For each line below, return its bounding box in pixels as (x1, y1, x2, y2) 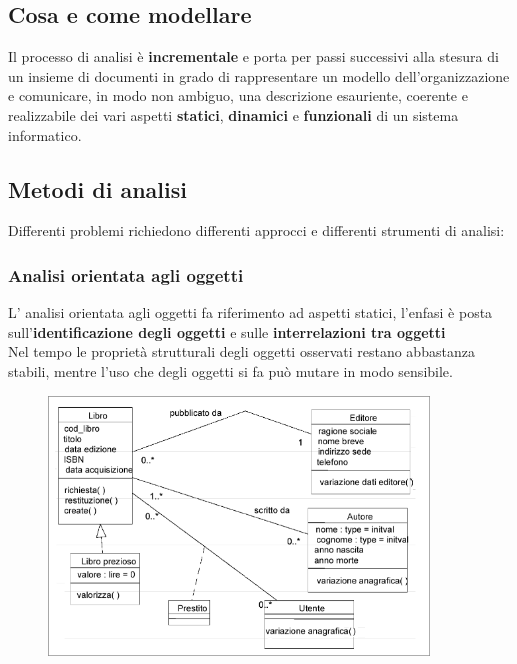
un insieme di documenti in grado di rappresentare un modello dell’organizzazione (8, 65, 510, 86)
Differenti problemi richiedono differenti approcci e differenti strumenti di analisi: (8, 220, 505, 241)
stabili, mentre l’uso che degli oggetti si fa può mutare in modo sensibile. (8, 360, 453, 381)
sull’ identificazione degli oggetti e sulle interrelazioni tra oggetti (8, 321, 446, 342)
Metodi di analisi (8, 173, 187, 204)
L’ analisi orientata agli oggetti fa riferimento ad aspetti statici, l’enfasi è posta (8, 302, 493, 323)
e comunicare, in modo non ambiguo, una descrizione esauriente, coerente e (8, 85, 468, 106)
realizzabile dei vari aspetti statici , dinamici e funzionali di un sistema (8, 104, 459, 125)
